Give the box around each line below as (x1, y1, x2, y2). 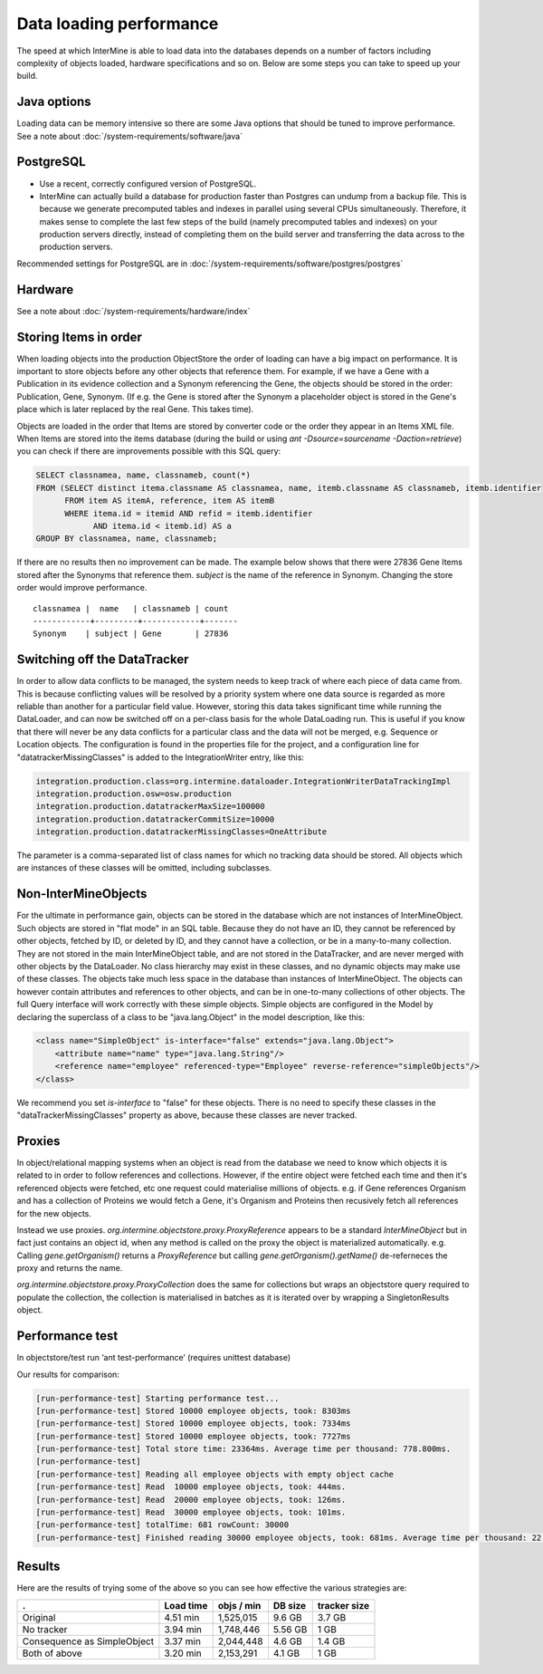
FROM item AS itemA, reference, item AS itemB (64, 495, 275, 506)
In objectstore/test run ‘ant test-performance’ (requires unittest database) (16, 1352, 291, 1363)
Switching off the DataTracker (16, 652, 189, 668)
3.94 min (164, 1622, 203, 1635)
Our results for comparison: (16, 1369, 119, 1380)
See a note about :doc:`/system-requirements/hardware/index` (16, 305, 251, 316)
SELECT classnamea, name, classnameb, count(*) (35, 470, 251, 480)
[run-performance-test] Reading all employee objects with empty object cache (35, 1468, 394, 1479)
